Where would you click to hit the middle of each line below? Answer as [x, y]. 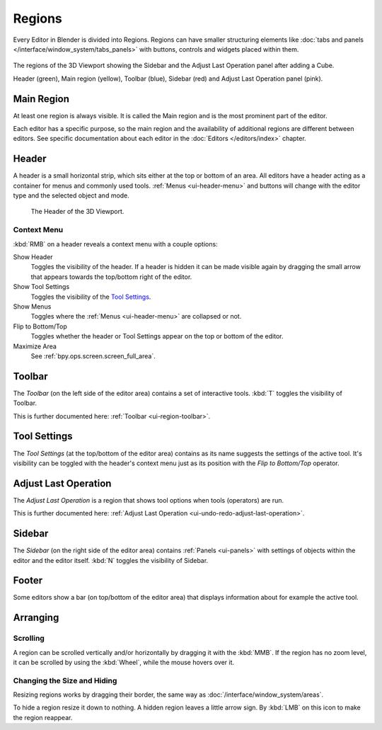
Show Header [33, 257]
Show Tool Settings [41, 287]
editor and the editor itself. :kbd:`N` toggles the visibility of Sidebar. [111, 560]
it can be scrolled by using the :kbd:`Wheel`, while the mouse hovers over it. [124, 662]
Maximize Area [35, 346]
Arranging [36, 618]
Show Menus [32, 306]
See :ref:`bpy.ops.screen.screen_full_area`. [93, 356]
